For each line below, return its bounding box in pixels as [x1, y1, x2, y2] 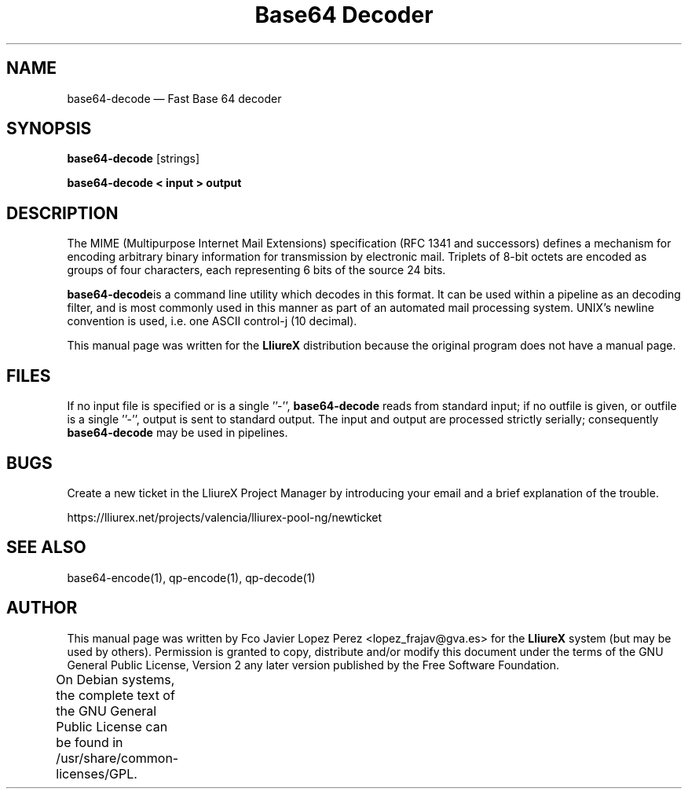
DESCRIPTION [6, 203, 119, 223]
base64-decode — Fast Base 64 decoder [67, 91, 282, 105]
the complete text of [56, 687, 175, 703]
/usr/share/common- [56, 749, 179, 766]
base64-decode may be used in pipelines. [67, 426, 288, 440]
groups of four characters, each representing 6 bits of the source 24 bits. [67, 263, 446, 277]
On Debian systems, [56, 671, 175, 687]
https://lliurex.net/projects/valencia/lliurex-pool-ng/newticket [67, 510, 382, 524]
